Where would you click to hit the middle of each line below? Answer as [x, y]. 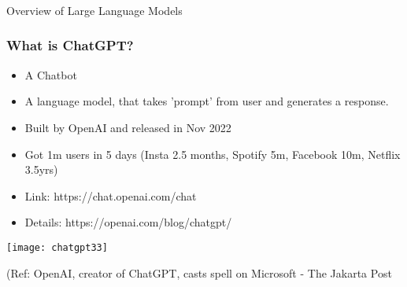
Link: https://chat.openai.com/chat [111, 195]
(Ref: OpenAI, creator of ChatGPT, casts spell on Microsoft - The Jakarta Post [199, 272]
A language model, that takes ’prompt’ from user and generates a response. [207, 101]
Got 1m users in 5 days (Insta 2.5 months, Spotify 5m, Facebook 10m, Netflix [213, 154]
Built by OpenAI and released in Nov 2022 [128, 127]
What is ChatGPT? [70, 45]
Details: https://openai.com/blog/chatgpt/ [128, 222]
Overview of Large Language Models [94, 10]
